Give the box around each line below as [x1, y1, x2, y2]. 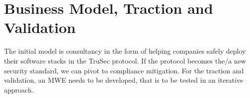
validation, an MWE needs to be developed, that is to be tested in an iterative [4, 75, 244, 85]
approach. [4, 84, 34, 95]
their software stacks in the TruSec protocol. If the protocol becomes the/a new [4, 55, 246, 65]
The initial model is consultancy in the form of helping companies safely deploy [4, 46, 246, 56]
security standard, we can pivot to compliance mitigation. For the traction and [4, 65, 244, 75]
